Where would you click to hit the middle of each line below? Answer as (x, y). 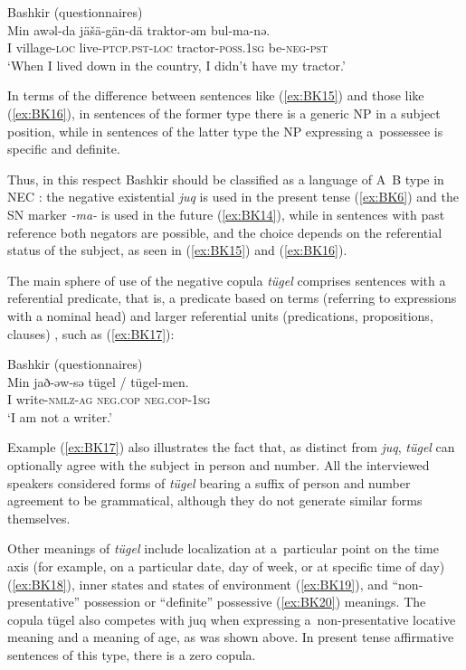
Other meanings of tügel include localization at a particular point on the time (223, 548)
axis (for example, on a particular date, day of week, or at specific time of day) (226, 566)
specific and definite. (64, 149)
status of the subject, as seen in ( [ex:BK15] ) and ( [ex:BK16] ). (177, 250)
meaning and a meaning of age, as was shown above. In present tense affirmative (231, 637)
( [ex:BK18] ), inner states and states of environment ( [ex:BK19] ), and (198, 584)
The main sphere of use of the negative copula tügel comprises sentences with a (227, 280)
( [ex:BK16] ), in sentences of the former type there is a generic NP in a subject (224, 113)
